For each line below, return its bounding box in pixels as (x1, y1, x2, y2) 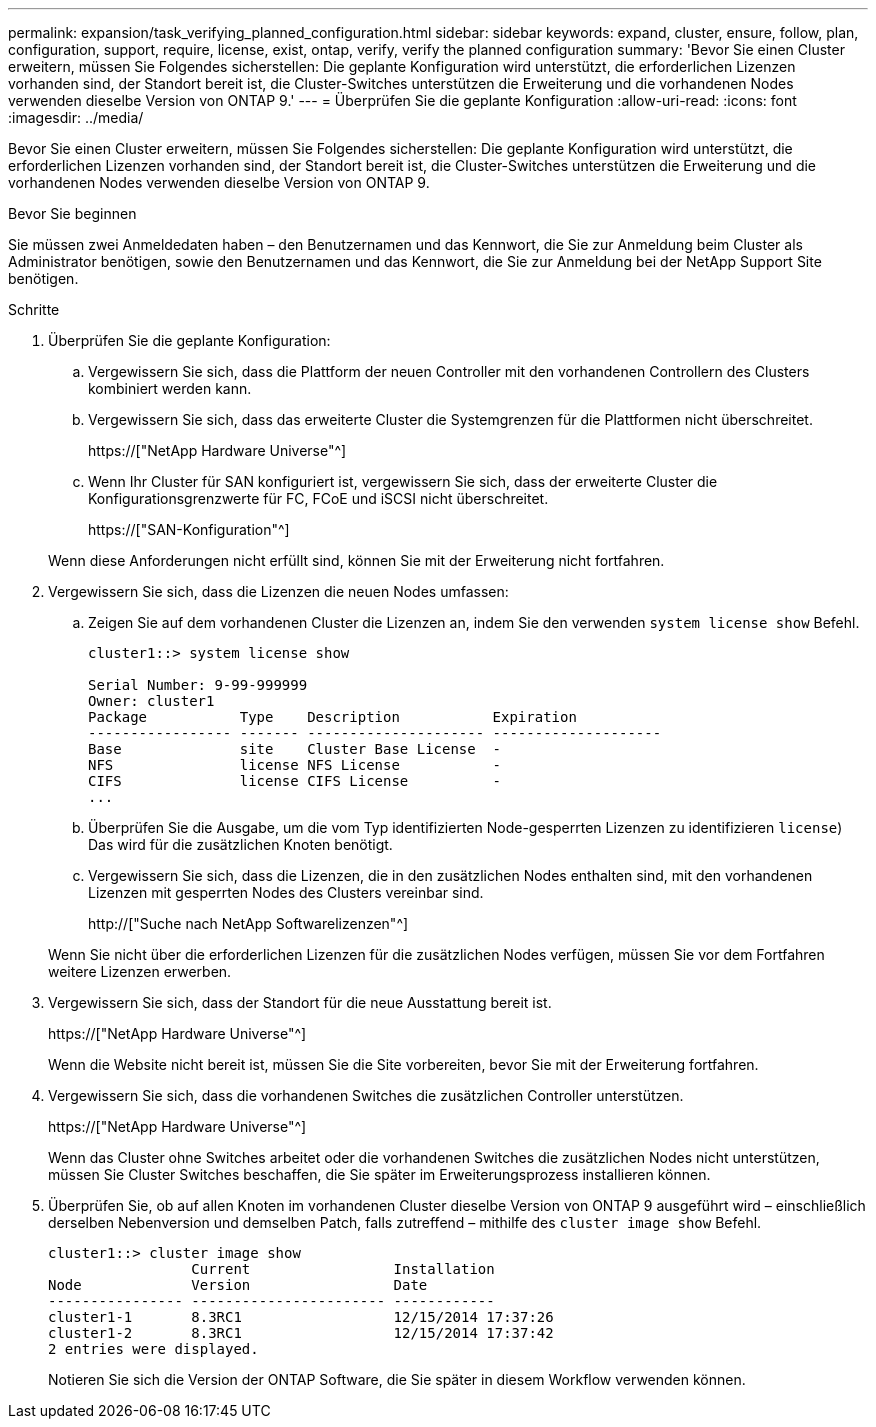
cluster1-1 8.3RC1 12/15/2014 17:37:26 (48, 1309, 554, 1325)
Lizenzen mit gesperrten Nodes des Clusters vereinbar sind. (88, 884, 484, 901)
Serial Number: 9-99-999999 (88, 677, 308, 693)
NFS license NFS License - (88, 757, 502, 773)
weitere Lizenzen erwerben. (48, 963, 232, 980)
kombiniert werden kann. (88, 380, 252, 397)
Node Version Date (48, 1277, 428, 1293)
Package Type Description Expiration (88, 709, 577, 725)
